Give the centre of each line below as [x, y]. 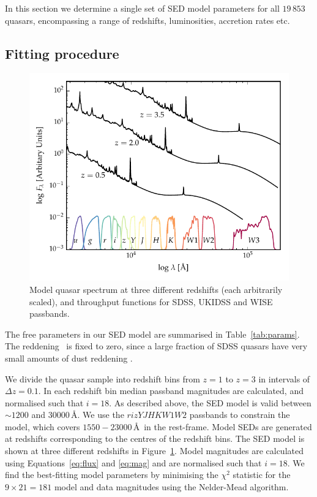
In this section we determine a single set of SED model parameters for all [142, 8]
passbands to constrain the [240, 415]
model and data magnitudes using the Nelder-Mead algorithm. [171, 486]
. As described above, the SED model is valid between [210, 402]
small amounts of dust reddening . [69, 358]
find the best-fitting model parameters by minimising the [112, 475]
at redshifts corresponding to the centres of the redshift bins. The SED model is [155, 438]
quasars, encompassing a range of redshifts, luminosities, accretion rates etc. [147, 20]
